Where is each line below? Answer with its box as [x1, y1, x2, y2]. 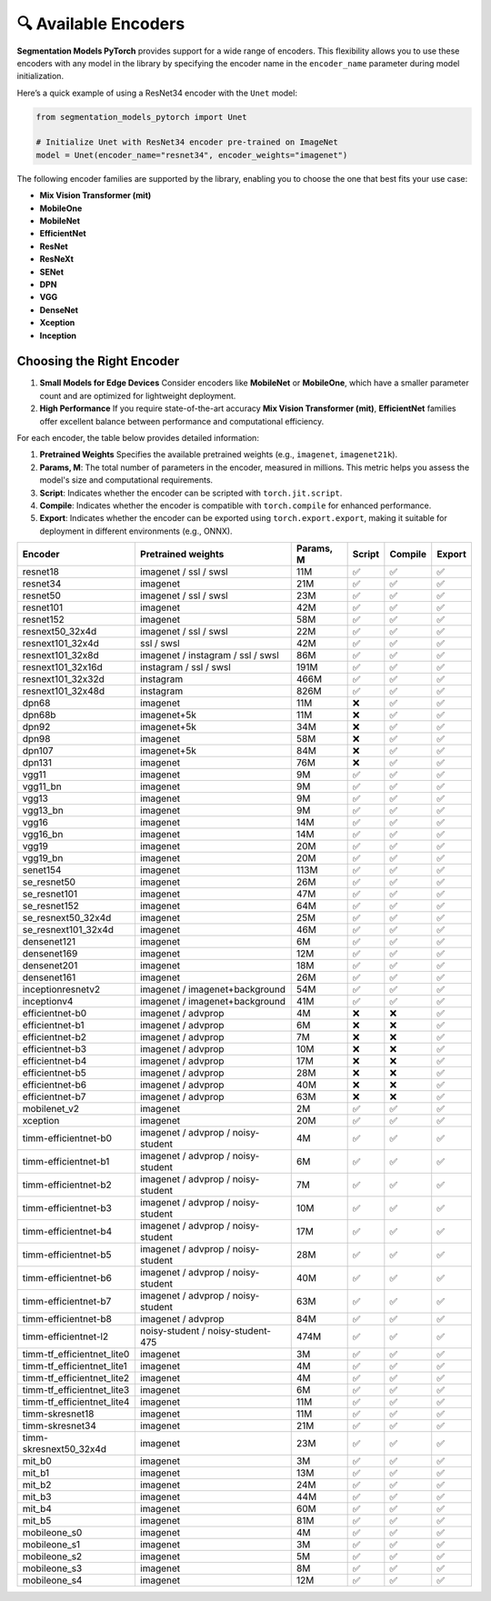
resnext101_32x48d [22, 685, 105, 697]
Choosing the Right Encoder [16, 354, 180, 369]
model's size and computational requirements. [39, 475, 214, 485]
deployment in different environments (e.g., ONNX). [39, 525, 233, 536]
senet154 [22, 864, 62, 876]
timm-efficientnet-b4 [22, 1226, 113, 1238]
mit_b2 [22, 1478, 52, 1491]
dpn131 [22, 756, 53, 769]
